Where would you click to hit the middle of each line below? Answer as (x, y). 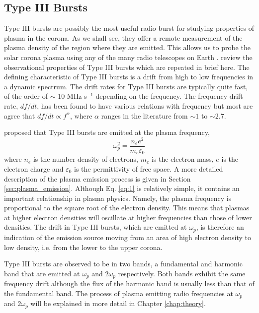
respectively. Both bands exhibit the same (182, 273)
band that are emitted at (42, 273)
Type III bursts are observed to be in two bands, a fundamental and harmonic (123, 264)
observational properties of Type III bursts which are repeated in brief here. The (127, 67)
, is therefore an (220, 227)
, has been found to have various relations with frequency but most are (145, 105)
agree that (20, 115)
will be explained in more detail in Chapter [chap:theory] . (118, 303)
